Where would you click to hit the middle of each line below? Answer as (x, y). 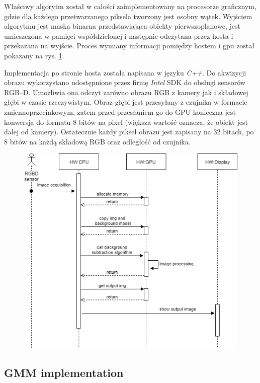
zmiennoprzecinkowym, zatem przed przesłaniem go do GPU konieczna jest (120, 111)
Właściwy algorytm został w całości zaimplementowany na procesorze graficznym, (130, 6)
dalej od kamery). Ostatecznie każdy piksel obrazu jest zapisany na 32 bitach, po (129, 132)
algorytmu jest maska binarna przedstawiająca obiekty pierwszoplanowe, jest (122, 26)
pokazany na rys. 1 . (34, 55)
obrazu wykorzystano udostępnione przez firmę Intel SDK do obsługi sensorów (125, 82)
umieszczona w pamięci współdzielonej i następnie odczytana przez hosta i (119, 35)
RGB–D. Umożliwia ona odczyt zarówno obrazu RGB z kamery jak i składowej (126, 92)
